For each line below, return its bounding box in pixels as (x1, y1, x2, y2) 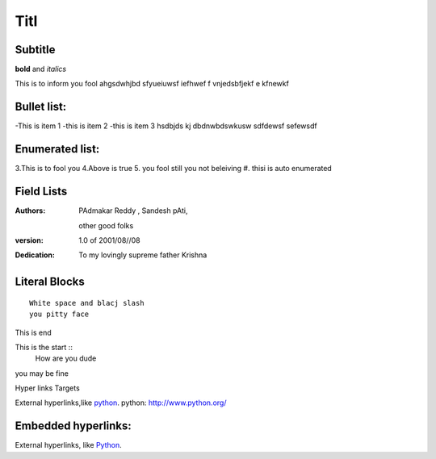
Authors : (15, 206, 46, 215)
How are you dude (35, 353, 97, 363)
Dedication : (15, 250, 56, 260)
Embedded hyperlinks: (15, 419, 132, 433)
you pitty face (29, 310, 90, 319)
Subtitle (15, 43, 56, 56)
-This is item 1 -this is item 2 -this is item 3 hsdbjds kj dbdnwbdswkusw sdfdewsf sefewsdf (15, 121, 318, 131)
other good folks (78, 220, 134, 230)
